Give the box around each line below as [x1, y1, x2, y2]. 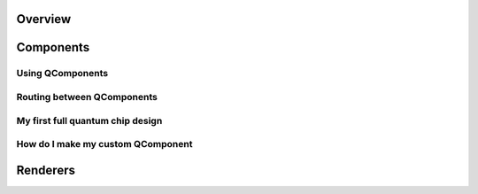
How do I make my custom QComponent [16, 138, 193, 151]
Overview [16, 12, 72, 27]
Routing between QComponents [16, 90, 158, 103]
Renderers [16, 162, 75, 177]
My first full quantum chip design [16, 114, 163, 127]
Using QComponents [16, 67, 109, 80]
